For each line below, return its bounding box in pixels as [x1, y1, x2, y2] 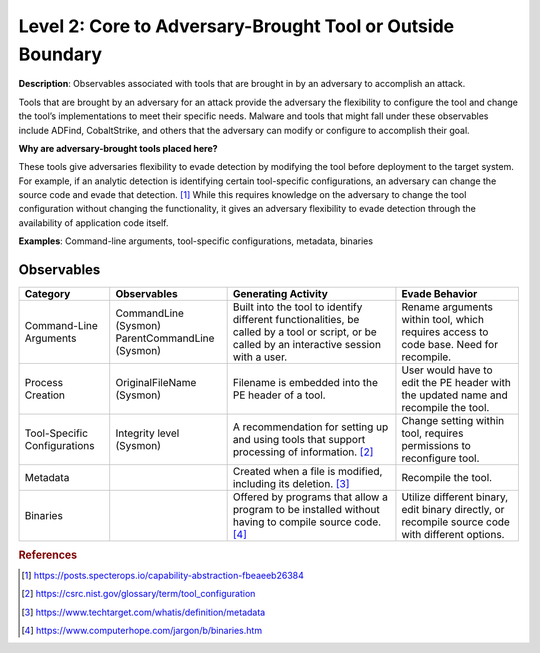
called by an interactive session [232, 338, 382, 352]
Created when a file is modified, [232, 465, 383, 479]
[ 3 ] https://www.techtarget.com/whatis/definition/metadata [21, 606, 266, 618]
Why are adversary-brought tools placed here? [18, 142, 219, 154]
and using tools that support [232, 433, 366, 447]
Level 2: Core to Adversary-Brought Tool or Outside [18, 15, 455, 37]
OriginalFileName [115, 376, 197, 390]
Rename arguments [401, 300, 494, 314]
